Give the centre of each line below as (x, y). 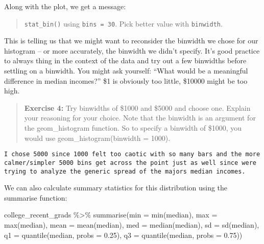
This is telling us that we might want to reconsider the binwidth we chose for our (131, 41)
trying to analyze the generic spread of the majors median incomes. (125, 171)
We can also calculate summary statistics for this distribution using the (116, 188)
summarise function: (36, 197)
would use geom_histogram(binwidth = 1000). (97, 138)
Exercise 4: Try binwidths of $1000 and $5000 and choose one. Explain (137, 107)
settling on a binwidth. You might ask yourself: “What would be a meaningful (126, 71)
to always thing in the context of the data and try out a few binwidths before (125, 60)
